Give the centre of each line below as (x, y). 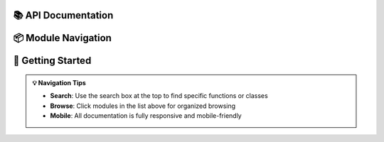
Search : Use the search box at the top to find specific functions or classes (159, 96)
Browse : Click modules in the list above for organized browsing (143, 106)
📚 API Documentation (63, 15)
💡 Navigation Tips (59, 83)
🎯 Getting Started (52, 61)
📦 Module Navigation (62, 38)
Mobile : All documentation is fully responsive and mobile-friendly (146, 116)
